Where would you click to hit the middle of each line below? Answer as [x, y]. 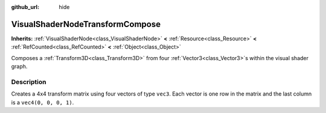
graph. [19, 67]
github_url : [25, 7]
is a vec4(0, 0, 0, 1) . [43, 102]
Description [29, 82]
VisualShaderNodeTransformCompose [86, 24]
